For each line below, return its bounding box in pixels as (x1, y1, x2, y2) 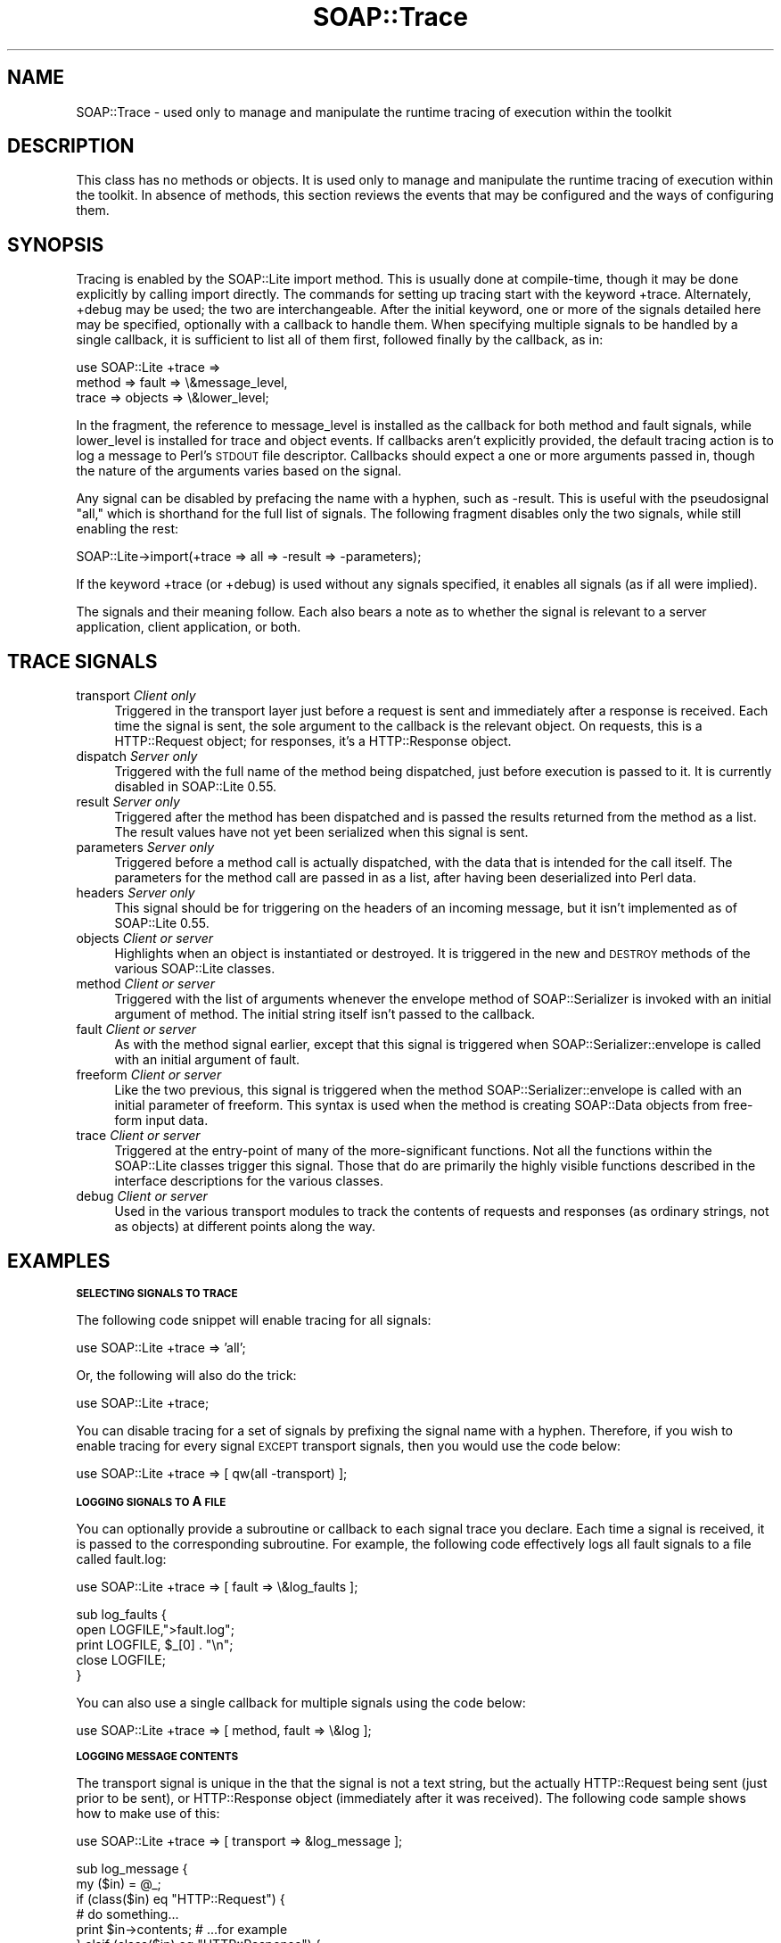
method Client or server (76, 976, 215, 992)
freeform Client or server (76, 1067, 222, 1083)
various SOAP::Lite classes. (114, 961, 275, 977)
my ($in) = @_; (76, 1875, 161, 1891)
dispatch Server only (76, 748, 198, 765)
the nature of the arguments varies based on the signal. (76, 463, 402, 479)
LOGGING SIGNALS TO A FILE (76, 1492, 226, 1509)
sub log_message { (76, 1860, 188, 1876)
